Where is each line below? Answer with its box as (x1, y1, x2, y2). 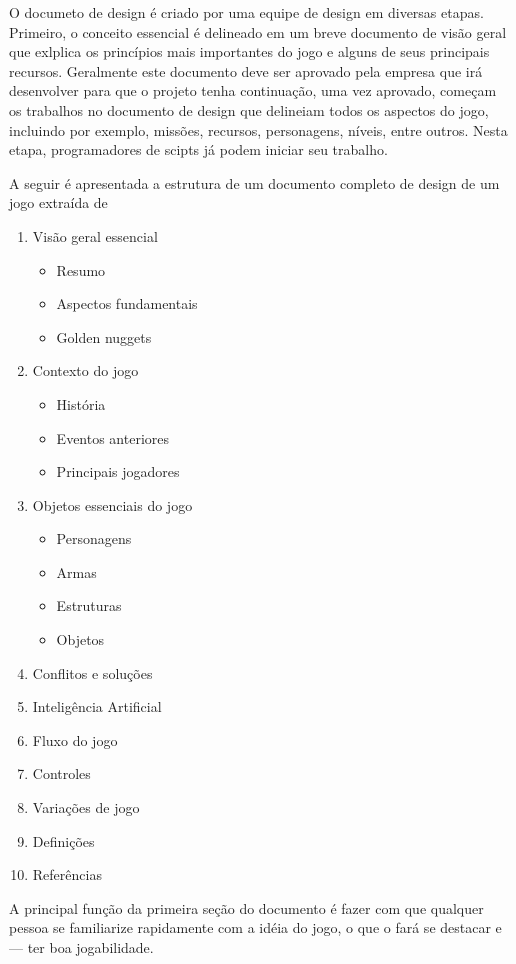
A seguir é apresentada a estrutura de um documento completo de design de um (9, 172, 500, 193)
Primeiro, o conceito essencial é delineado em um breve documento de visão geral (9, 21, 507, 42)
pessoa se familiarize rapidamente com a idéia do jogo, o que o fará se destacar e (9, 917, 502, 938)
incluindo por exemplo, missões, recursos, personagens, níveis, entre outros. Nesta (9, 119, 508, 140)
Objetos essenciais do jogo (32, 494, 193, 515)
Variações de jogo (32, 797, 140, 818)
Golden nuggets (56, 326, 152, 347)
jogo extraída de (9, 192, 108, 213)
